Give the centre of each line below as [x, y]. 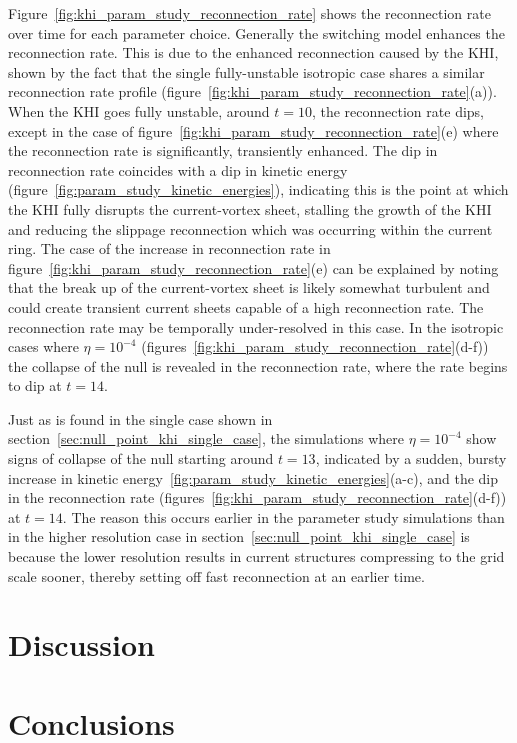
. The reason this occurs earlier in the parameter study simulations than [283, 516]
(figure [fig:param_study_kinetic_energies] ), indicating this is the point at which [258, 189]
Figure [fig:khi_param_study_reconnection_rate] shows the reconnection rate [249, 13]
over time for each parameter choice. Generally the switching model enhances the [256, 32]
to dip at [35, 385]
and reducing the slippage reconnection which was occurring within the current [250, 228]
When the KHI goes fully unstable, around [139, 110]
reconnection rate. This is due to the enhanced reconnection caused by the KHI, [253, 52]
